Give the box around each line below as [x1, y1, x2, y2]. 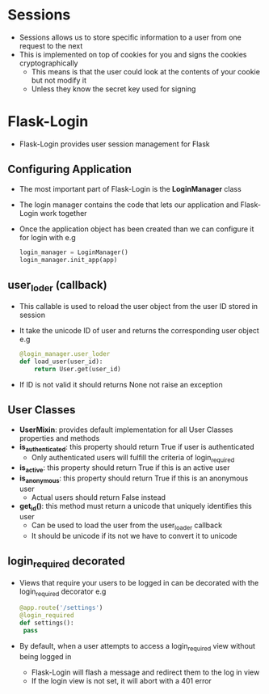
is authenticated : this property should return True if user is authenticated [19, 442, 255, 454]
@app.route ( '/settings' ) [19, 604, 103, 612]
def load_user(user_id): [19, 358, 103, 366]
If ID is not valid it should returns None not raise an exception [19, 380, 223, 390]
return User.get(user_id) [34, 366, 122, 374]
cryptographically [19, 58, 78, 68]
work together [40, 208, 87, 218]
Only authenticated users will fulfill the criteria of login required [31, 452, 235, 464]
